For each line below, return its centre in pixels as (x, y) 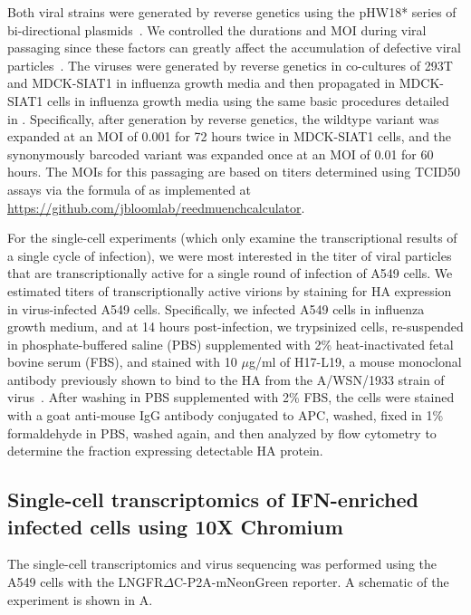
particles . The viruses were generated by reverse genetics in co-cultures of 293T (230, 65)
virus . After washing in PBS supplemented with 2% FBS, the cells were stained (231, 397)
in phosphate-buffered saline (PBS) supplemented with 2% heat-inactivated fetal (231, 344)
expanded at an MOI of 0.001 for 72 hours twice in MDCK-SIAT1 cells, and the (230, 136)
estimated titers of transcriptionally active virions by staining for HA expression (230, 290)
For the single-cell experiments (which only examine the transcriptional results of (232, 238)
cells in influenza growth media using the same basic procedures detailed (248, 100)
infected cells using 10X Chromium (175, 526)
